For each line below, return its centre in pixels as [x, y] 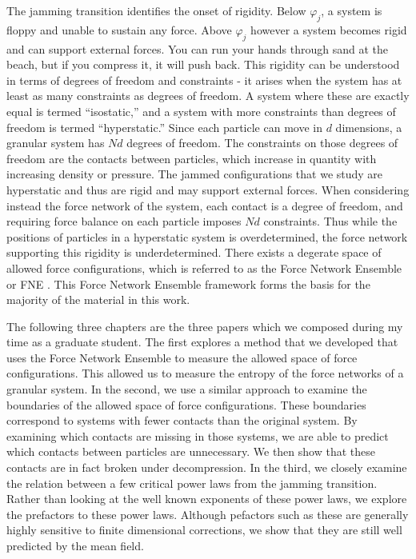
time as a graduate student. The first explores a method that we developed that [202, 342]
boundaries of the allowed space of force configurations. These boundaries [186, 404]
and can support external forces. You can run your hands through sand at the [197, 48]
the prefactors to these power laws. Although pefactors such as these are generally [208, 514]
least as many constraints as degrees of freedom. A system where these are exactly [208, 96]
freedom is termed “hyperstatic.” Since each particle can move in [164, 127]
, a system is [352, 10]
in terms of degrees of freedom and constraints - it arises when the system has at [204, 80]
